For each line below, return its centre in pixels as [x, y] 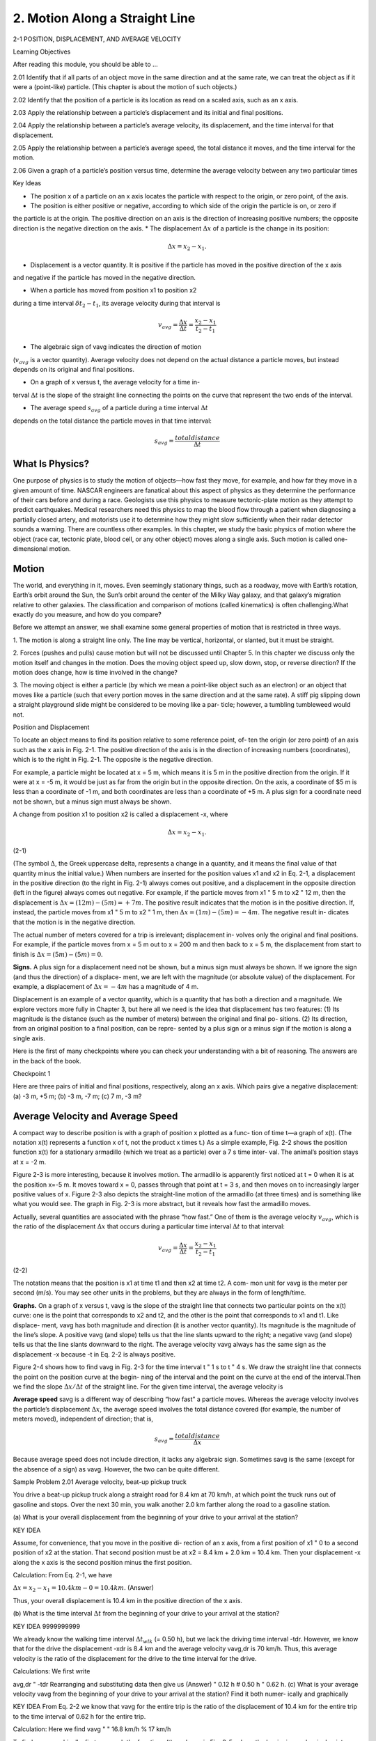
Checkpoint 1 [32, 1074]
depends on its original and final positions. [74, 369]
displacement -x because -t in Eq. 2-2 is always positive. [94, 1354]
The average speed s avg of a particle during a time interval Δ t [119, 409]
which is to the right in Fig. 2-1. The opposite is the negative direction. [113, 760]
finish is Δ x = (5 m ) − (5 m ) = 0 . [58, 954]
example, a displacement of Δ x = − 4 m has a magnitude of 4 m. [105, 986]
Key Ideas [27, 183]
